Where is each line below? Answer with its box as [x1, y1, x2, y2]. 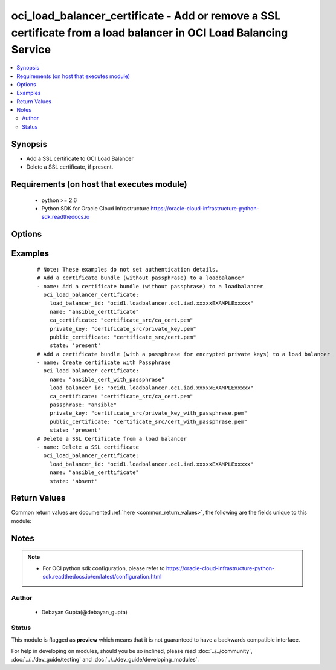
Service [11, 43, 51, 57]
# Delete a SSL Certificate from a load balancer [37, 435, 187, 442]
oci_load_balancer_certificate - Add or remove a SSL [11, 9, 281, 22]
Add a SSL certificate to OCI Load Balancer [26, 155, 134, 162]
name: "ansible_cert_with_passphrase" [49, 376, 165, 383]
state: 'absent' [49, 478, 98, 484]
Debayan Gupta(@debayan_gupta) [41, 608, 128, 616]
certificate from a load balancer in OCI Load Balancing [11, 26, 288, 39]
